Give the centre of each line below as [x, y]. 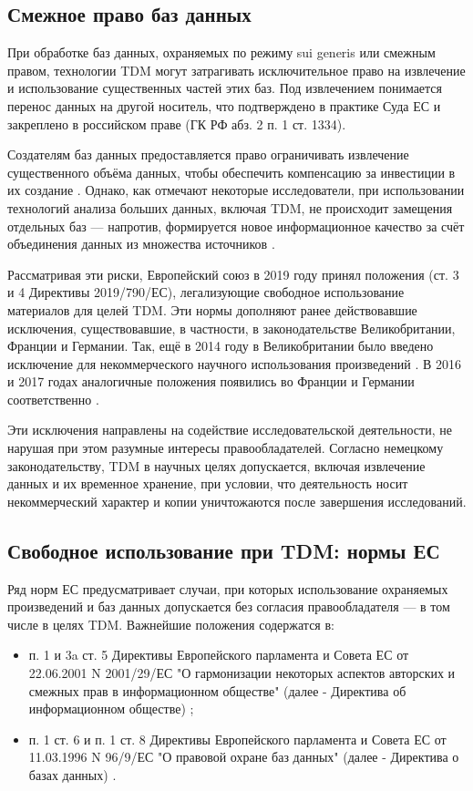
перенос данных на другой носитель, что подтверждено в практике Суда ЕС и [224, 105]
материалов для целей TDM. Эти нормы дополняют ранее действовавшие [212, 309]
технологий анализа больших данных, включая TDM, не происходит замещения [230, 207]
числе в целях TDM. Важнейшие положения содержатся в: [171, 624]
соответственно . [53, 399]
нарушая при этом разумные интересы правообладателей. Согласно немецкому [226, 448]
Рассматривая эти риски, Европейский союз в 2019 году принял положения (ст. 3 [233, 274]
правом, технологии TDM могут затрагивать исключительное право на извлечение [236, 70]
